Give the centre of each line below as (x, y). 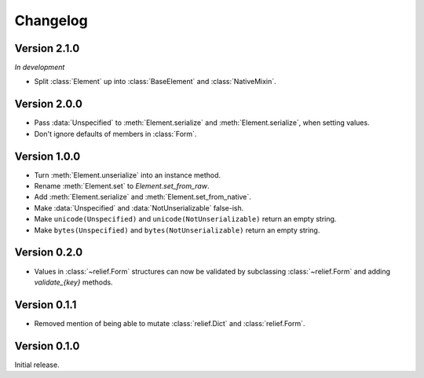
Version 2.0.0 (48, 104)
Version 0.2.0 (49, 253)
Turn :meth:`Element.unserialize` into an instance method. (128, 175)
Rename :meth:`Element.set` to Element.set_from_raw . (122, 186)
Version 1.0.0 (48, 156)
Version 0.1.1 (46, 305)
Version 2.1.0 (47, 48)
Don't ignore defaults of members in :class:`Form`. (115, 134)
